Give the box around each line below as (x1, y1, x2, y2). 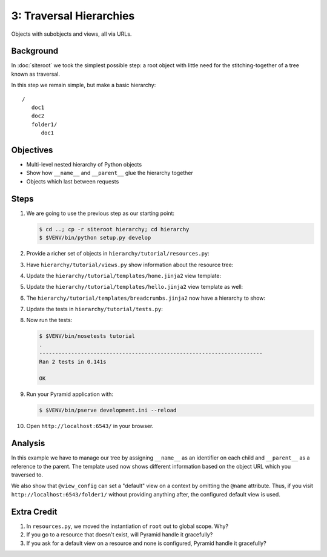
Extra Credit (11, 506, 58, 517)
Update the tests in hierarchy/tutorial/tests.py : (26, 306, 163, 313)
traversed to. (11, 471, 44, 478)
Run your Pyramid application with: (26, 391, 114, 398)
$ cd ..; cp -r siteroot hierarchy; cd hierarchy (39, 226, 190, 232)
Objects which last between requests (26, 177, 119, 185)
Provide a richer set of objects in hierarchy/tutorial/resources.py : (26, 250, 210, 257)
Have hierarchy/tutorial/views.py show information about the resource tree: (26, 261, 234, 268)
